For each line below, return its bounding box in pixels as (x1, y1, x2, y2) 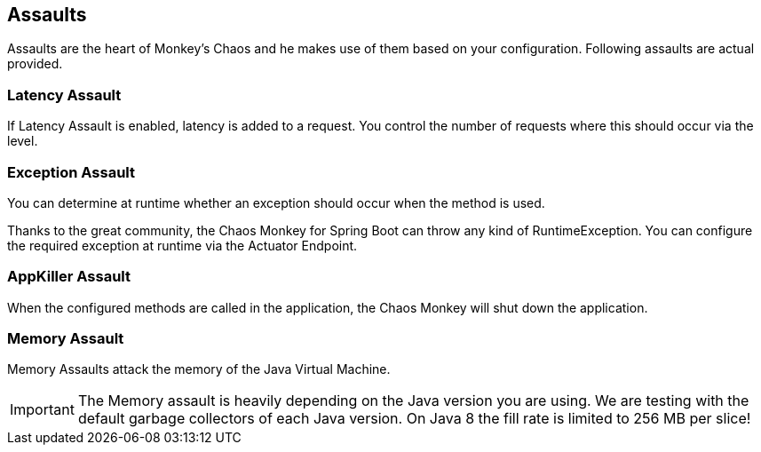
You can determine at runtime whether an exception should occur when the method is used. (7, 194, 545, 210)
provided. (7, 56, 63, 72)
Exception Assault (7, 163, 135, 181)
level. (7, 133, 38, 149)
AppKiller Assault (7, 267, 131, 286)
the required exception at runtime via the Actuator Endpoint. (7, 237, 358, 253)
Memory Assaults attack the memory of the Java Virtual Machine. (7, 361, 391, 377)
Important (10, 400, 75, 419)
